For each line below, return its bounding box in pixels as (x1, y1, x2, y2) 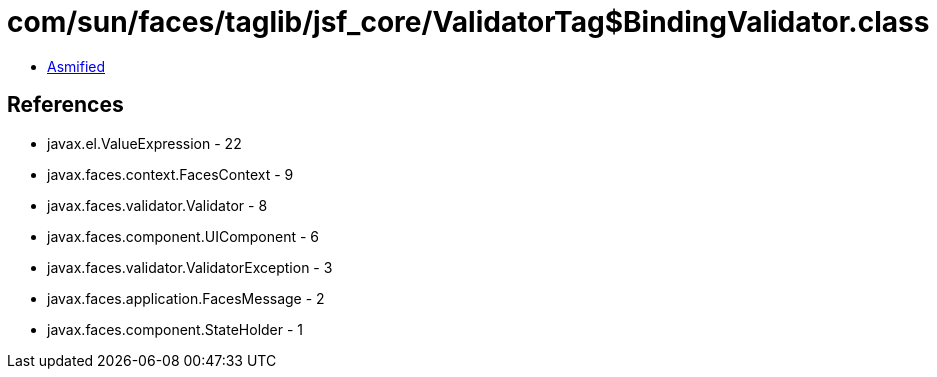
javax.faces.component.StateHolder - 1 (47, 320, 304, 338)
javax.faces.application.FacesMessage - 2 (47, 289, 325, 307)
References (7, 92, 124, 118)
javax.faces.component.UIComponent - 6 (47, 227, 320, 245)
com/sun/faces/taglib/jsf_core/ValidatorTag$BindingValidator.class (7, 5, 930, 39)
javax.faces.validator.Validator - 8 (47, 196, 268, 214)
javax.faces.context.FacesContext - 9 (47, 165, 294, 183)
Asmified (47, 57, 106, 75)
